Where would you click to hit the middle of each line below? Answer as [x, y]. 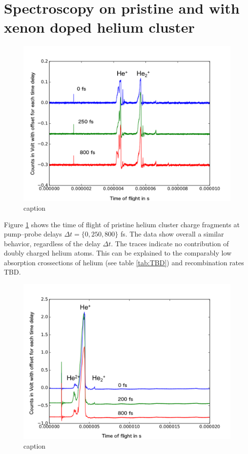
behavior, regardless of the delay [52, 243]
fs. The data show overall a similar [172, 234]
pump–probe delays [33, 234]
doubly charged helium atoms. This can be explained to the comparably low [118, 253]
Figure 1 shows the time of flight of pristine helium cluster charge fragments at [122, 224]
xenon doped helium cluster [99, 27]
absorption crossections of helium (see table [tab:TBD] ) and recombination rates [124, 262]
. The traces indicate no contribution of [170, 243]
